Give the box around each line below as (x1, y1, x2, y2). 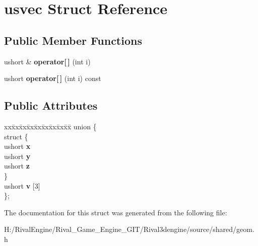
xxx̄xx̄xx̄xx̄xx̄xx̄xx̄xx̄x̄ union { (4, 121, 97, 131)
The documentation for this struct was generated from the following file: (4, 207, 227, 217)
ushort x (4, 141, 31, 151)
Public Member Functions (4, 32, 142, 48)
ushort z (4, 160, 30, 171)
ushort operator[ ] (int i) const (4, 73, 101, 84)
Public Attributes (4, 98, 98, 113)
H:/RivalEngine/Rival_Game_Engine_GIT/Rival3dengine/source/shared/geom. (4, 224, 254, 234)
